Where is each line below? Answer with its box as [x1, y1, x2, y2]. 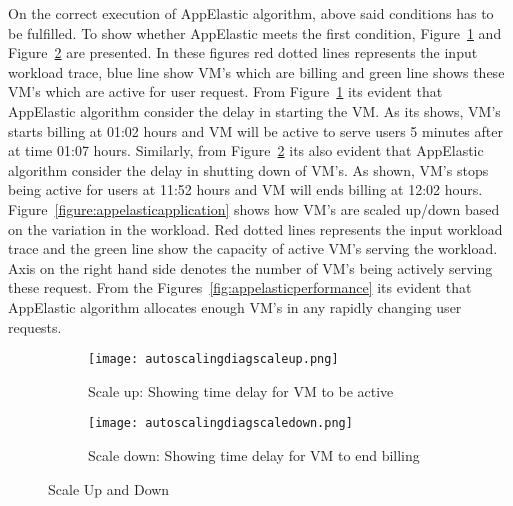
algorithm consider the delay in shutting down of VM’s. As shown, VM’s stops [8, 159, 489, 180]
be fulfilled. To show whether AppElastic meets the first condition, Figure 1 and [8, 22, 502, 43]
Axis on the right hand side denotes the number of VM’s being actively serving [8, 257, 493, 278]
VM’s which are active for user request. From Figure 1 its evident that [8, 81, 443, 102]
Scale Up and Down [48, 478, 170, 499]
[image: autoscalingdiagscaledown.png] [88, 416, 353, 431]
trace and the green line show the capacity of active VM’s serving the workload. [8, 238, 498, 259]
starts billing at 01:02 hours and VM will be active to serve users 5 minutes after [8, 120, 503, 141]
